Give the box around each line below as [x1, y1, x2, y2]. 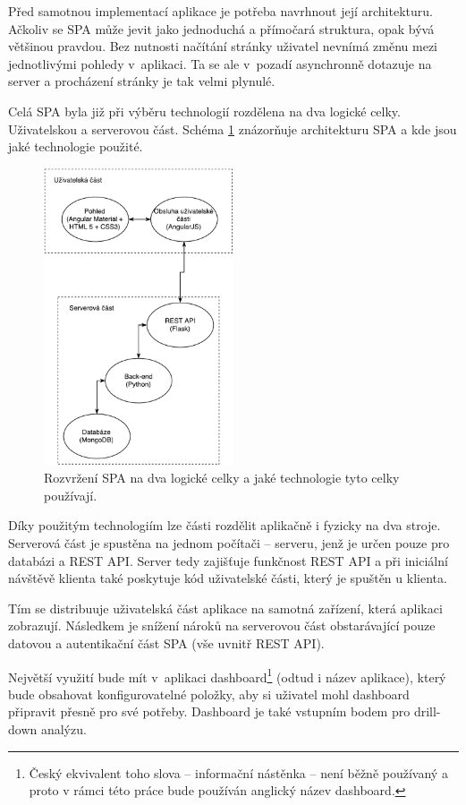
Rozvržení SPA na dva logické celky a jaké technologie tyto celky [44, 468, 400, 487]
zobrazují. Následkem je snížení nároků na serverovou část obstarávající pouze [8, 616, 436, 635]
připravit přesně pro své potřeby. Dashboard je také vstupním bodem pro [8, 702, 411, 721]
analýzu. [40, 720, 87, 739]
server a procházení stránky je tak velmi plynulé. [8, 72, 275, 90]
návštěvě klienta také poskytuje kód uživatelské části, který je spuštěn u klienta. [8, 569, 447, 587]
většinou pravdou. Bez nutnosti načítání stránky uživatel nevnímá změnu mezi [8, 37, 438, 56]
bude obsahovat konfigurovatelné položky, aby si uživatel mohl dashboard [8, 684, 410, 703]
